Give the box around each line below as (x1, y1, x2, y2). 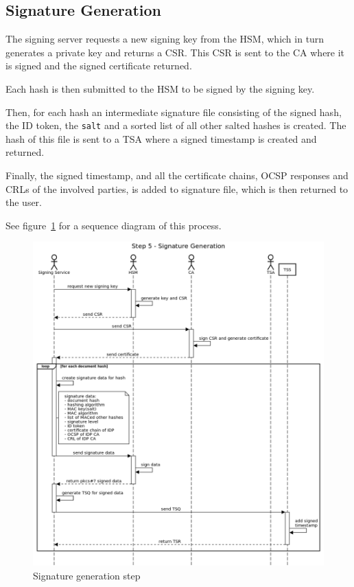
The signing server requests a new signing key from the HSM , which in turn (5, 32, 324, 46)
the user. (5, 195, 43, 209)
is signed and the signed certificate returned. (5, 58, 192, 73)
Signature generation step (33, 568, 141, 582)
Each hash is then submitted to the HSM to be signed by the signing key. (5, 81, 315, 95)
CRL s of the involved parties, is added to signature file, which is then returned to (5, 181, 349, 196)
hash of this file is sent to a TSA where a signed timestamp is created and (5, 131, 317, 146)
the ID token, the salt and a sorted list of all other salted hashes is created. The (5, 118, 346, 133)
